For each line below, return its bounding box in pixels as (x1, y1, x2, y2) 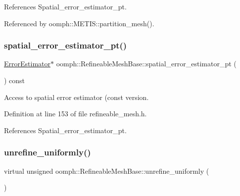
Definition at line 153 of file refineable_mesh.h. (4, 108, 147, 119)
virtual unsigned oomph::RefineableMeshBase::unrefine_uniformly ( (4, 165, 209, 176)
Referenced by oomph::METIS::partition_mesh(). (4, 18, 154, 28)
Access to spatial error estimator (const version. (4, 92, 149, 102)
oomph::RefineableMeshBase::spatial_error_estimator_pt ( (56, 58, 237, 69)
